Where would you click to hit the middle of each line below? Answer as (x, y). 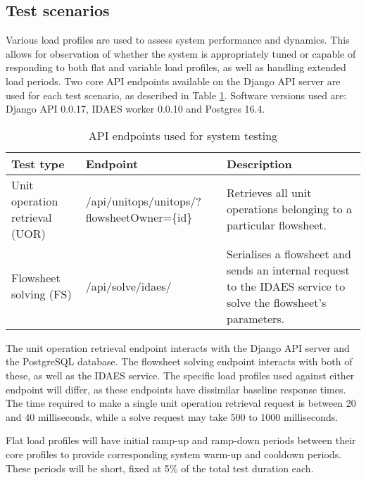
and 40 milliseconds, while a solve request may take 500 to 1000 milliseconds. (172, 416)
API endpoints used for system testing (183, 135)
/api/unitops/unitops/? (143, 201)
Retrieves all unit (269, 193)
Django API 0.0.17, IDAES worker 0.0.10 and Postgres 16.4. (135, 109)
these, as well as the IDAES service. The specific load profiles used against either (180, 375)
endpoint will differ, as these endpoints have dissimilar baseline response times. (176, 389)
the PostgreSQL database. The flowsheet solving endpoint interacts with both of (179, 361)
